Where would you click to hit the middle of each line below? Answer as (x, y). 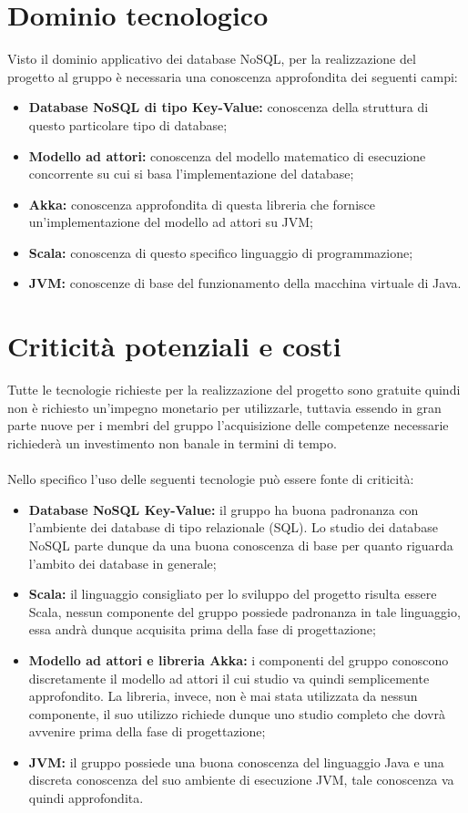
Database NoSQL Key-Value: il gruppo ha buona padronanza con (224, 509)
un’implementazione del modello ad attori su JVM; (171, 222)
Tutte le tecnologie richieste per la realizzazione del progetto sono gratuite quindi (234, 390)
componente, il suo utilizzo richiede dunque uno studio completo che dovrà (237, 713)
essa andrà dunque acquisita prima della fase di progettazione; (202, 629)
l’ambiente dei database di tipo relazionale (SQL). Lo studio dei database (233, 527)
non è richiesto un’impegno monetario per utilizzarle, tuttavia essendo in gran (224, 407)
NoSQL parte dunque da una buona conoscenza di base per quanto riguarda (241, 545)
